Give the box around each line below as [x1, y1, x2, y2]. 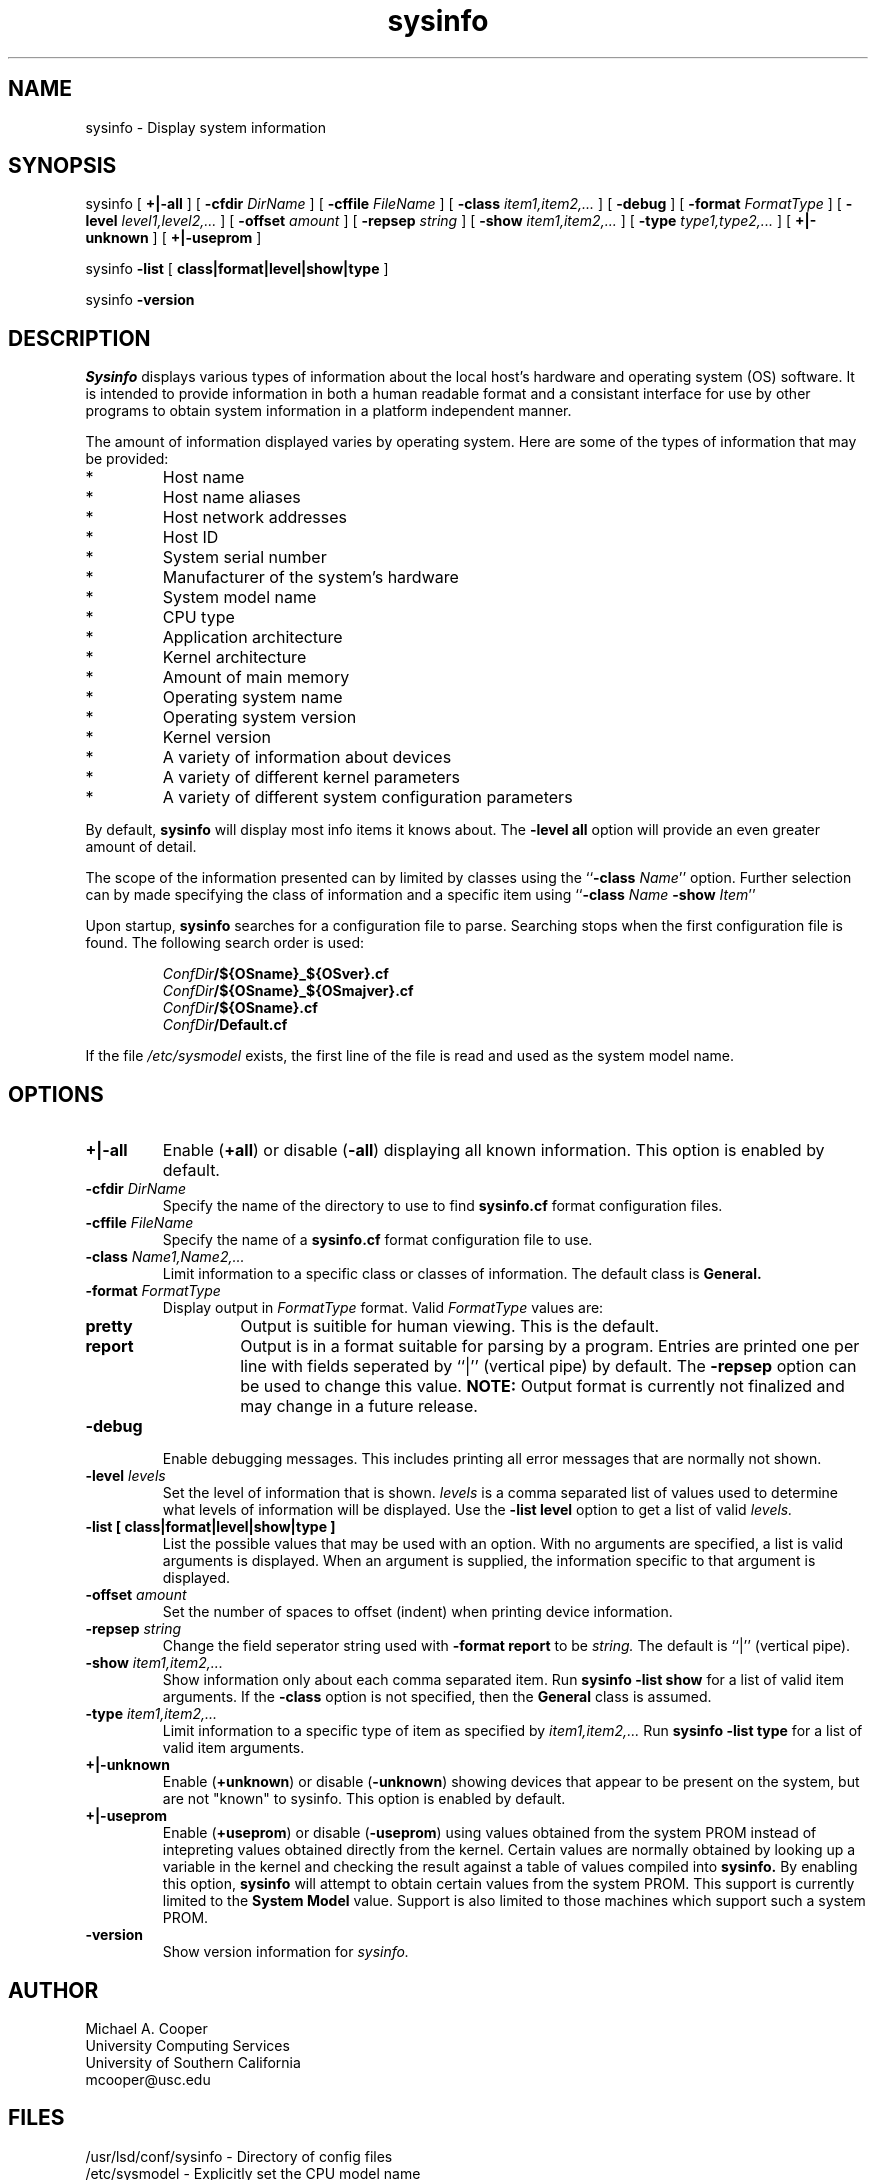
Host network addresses [162, 507, 347, 528]
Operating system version [162, 707, 357, 728]
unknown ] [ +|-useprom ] [85, 229, 262, 247]
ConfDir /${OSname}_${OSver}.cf [162, 965, 389, 983]
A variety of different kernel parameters [162, 767, 461, 788]
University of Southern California [85, 2053, 301, 2071]
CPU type [162, 607, 235, 628]
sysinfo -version [85, 291, 195, 309]
